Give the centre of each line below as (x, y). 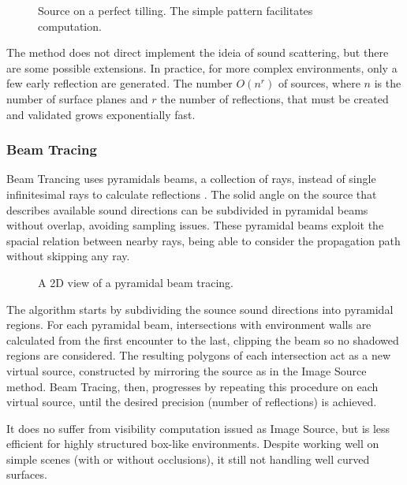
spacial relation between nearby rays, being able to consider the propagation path (203, 240)
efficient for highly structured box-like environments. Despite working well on (193, 444)
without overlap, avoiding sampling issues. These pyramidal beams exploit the (195, 225)
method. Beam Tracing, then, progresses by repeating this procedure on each (192, 386)
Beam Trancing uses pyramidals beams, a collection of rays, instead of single (191, 179)
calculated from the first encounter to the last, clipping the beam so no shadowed (203, 339)
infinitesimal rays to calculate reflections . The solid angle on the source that (192, 194)
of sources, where (319, 83)
